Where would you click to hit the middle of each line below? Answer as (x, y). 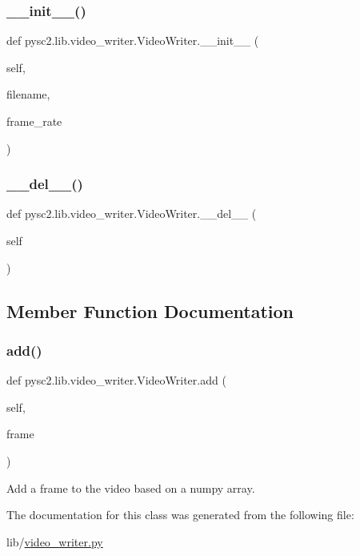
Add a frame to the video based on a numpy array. (131, 488)
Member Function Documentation (150, 310)
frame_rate (34, 121)
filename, (28, 94)
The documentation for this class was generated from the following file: (180, 515)
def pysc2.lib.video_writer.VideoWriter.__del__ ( (132, 214)
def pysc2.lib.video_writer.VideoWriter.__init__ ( (133, 40)
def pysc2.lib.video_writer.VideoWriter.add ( (116, 380)
